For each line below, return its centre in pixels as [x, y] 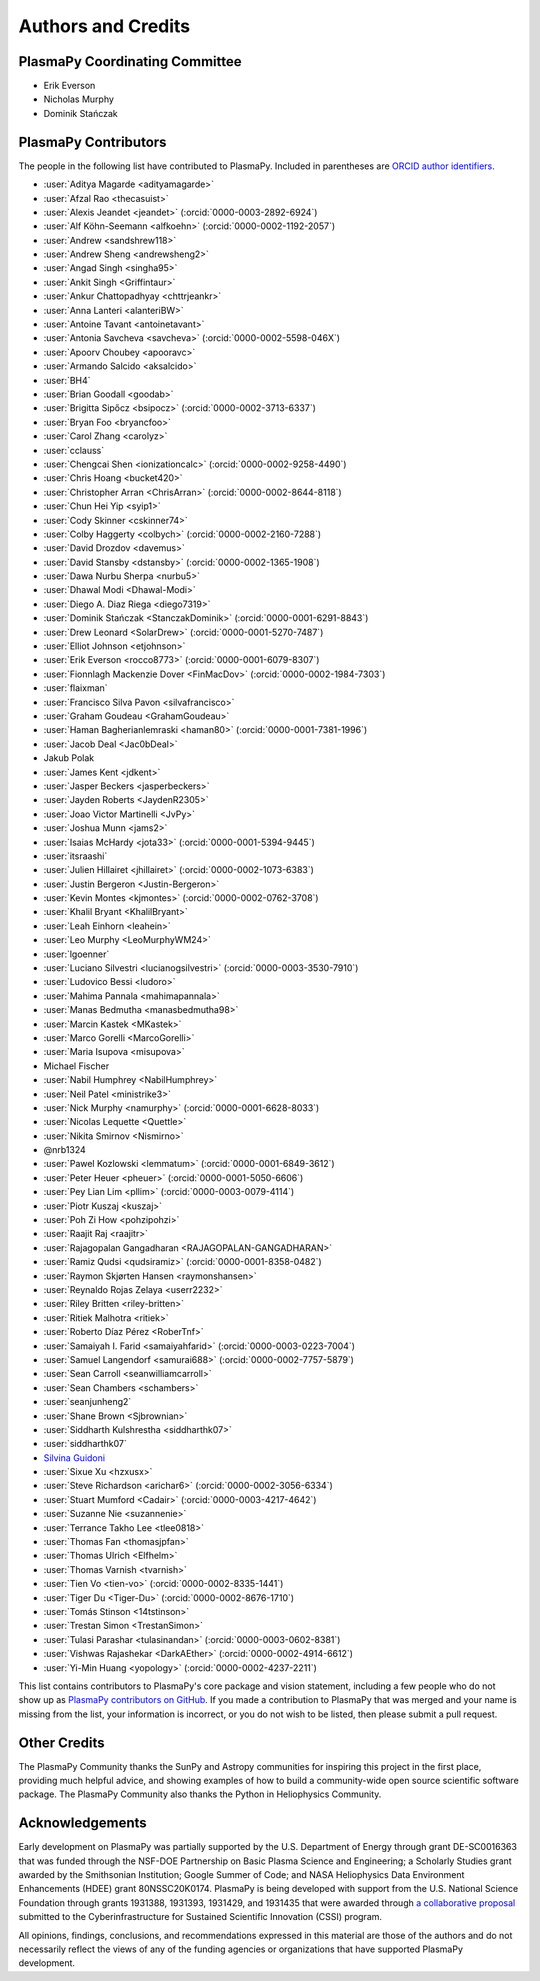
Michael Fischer [76, 1066]
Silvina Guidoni [74, 1457]
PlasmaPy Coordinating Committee [130, 61]
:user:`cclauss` [74, 450]
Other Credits [61, 1742]
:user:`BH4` [67, 380]
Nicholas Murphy [79, 99]
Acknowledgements [82, 1823]
